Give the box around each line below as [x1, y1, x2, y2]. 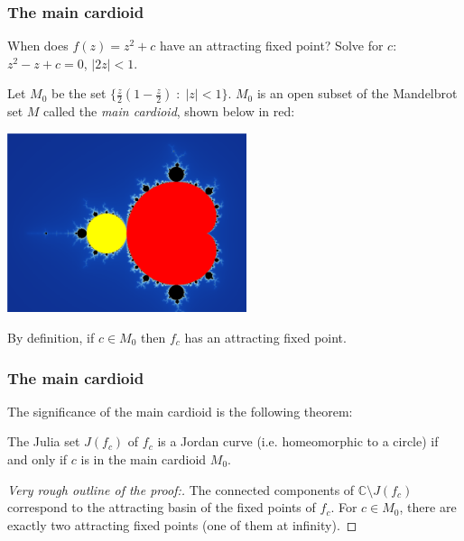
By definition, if [7, 328, 95, 347]
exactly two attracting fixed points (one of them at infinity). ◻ [7, 515, 357, 534]
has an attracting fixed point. [184, 328, 347, 347]
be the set [51, 84, 107, 103]
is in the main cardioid [80, 450, 207, 469]
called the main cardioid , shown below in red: [43, 102, 295, 121]
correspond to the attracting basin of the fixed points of [7, 498, 316, 517]
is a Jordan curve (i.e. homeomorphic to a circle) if [157, 432, 439, 451]
